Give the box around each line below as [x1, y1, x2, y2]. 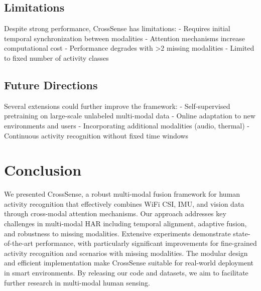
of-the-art [4, 238, 33, 248]
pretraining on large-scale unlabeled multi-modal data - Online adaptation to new [4, 110, 255, 121]
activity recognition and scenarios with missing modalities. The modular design [4, 247, 248, 258]
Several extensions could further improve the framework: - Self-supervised [4, 100, 230, 111]
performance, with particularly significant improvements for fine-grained [35, 238, 257, 248]
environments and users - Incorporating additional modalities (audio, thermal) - [4, 120, 249, 130]
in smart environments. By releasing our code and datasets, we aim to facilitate [4, 267, 248, 278]
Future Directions [4, 77, 98, 92]
